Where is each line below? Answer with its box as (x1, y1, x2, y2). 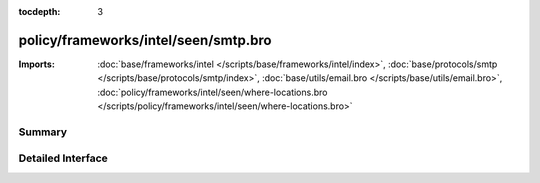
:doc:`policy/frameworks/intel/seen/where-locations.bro (97, 86, 328, 98)
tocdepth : (18, 6, 61, 17)
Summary (18, 125, 68, 139)
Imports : (18, 58, 55, 70)
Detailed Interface (18, 151, 109, 165)
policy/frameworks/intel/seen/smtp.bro (18, 31, 272, 49)
